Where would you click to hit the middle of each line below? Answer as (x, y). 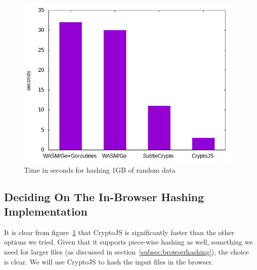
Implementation (46, 211)
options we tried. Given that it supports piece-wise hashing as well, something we (128, 242)
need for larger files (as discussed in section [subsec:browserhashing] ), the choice (127, 251)
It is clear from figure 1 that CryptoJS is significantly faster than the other (119, 232)
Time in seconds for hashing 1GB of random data (100, 169)
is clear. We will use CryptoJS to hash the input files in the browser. (109, 261)
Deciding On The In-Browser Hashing (104, 196)
